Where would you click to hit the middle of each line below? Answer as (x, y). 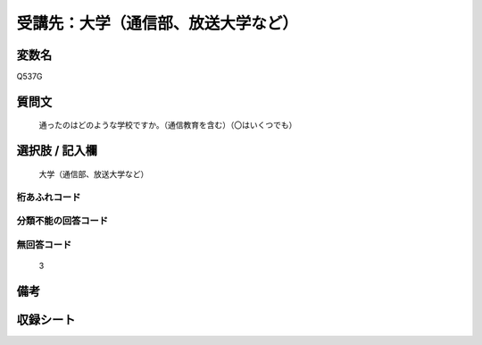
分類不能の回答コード (62, 221)
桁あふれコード (49, 197)
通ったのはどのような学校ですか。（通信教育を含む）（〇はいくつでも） (168, 125)
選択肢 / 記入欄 (57, 151)
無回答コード (44, 244)
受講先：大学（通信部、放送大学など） (158, 23)
